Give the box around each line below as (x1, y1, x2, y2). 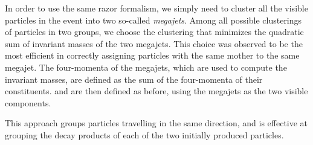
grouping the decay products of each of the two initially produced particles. (5, 128, 284, 141)
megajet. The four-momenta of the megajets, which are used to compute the (5, 60, 287, 73)
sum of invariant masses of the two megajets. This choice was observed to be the (5, 37, 303, 50)
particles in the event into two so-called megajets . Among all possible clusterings (5, 13, 302, 26)
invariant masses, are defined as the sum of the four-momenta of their (5, 72, 263, 85)
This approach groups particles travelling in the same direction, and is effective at (5, 117, 308, 129)
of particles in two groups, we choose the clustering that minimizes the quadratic (5, 25, 304, 38)
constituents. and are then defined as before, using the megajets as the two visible (5, 85, 308, 97)
